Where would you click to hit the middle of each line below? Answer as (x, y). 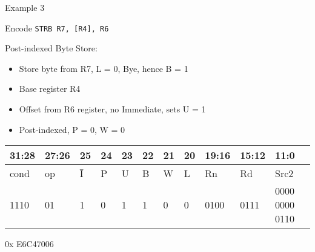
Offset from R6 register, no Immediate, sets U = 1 (112, 109)
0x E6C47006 (29, 244)
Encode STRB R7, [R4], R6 (57, 27)
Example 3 (25, 7)
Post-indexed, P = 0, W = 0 (72, 129)
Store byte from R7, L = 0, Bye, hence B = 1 (104, 68)
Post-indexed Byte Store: (51, 48)
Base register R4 (50, 89)
